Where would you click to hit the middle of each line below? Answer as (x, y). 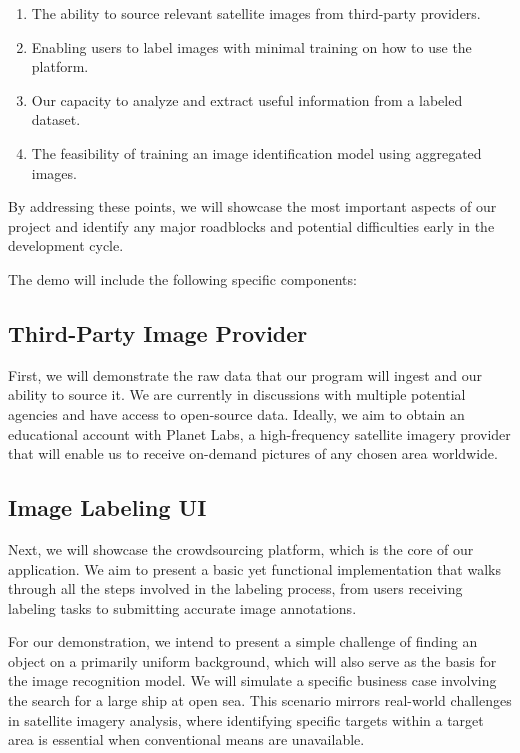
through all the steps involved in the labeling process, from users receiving (235, 588)
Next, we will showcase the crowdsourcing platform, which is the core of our (241, 548)
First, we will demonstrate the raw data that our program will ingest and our (245, 374)
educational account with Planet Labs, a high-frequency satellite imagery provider (259, 433)
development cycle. (66, 245)
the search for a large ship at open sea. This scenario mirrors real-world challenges (260, 700)
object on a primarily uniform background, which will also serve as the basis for (252, 660)
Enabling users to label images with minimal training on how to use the (251, 46)
